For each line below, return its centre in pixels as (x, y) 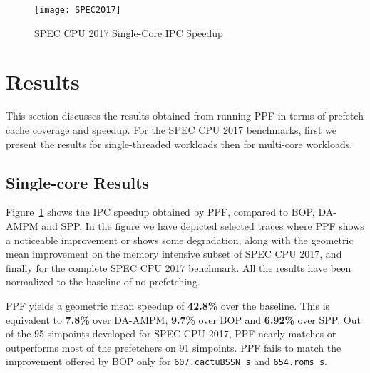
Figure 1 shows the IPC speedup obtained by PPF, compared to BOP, (160, 212)
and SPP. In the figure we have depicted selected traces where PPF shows (203, 225)
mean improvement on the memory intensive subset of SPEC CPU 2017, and (174, 254)
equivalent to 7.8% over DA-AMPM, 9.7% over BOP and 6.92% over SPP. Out (183, 319)
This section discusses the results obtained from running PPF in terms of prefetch (185, 116)
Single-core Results (78, 182)
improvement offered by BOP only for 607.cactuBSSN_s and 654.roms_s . (166, 361)
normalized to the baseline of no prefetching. (103, 282)
